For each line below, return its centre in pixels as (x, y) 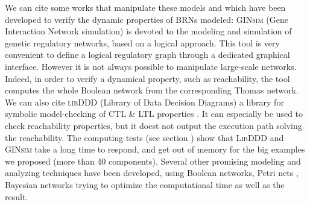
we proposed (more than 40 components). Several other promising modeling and (153, 161)
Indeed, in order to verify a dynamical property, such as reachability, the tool (147, 78)
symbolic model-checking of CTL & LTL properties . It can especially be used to (154, 114)
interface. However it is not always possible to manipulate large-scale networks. (151, 66)
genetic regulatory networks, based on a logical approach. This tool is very (142, 43)
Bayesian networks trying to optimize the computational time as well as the (145, 184)
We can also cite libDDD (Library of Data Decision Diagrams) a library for (144, 102)
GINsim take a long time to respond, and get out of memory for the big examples (155, 149)
